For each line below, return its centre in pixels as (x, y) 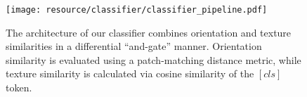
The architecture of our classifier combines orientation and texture (149, 32)
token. (19, 88)
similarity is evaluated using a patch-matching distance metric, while (153, 59)
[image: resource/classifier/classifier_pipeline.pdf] (137, 10)
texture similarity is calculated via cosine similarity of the (130, 73)
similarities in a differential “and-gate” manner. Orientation (134, 46)
